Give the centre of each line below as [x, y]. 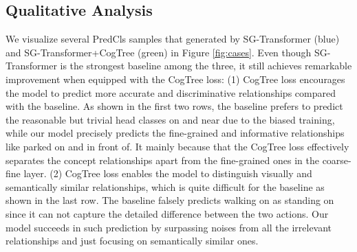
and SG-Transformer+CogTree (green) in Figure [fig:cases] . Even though [159, 52]
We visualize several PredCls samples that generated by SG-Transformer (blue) [173, 39]
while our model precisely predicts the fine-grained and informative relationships [175, 133]
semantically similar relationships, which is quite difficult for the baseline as [165, 186]
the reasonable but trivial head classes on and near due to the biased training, [170, 119]
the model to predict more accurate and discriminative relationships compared [171, 92]
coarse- [337, 160]
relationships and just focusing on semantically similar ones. [132, 241]
